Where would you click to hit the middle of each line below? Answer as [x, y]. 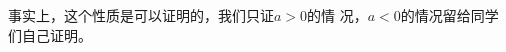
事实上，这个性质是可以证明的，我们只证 [141, 15]
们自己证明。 [50, 34]
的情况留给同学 [449, 15]
